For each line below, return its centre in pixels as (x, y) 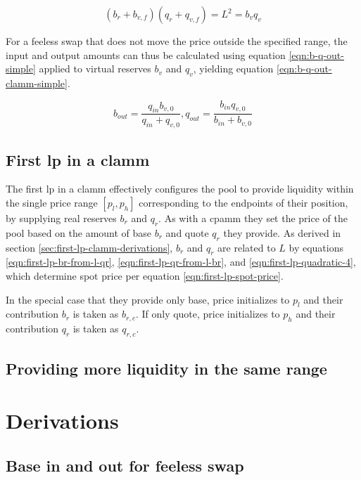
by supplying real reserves (61, 218)
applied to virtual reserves (95, 69)
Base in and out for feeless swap (125, 465)
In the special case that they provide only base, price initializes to (148, 299)
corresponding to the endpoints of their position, (243, 202)
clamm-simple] (37, 83)
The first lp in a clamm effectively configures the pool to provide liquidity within (180, 189)
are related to (247, 247)
